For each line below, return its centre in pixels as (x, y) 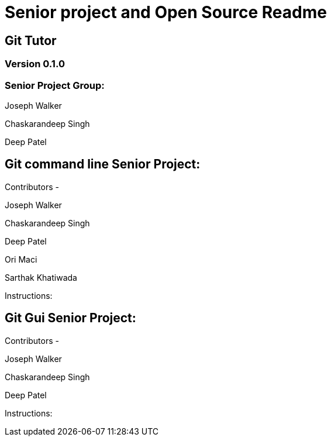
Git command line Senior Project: (103, 164)
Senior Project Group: (55, 85)
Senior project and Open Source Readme (166, 12)
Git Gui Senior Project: (70, 318)
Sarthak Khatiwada (41, 277)
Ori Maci (21, 259)
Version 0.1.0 (35, 64)
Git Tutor (31, 40)
